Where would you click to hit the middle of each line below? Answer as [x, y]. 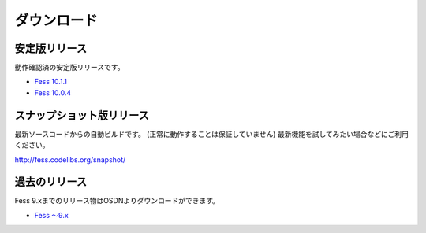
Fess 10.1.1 [50, 82]
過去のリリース [50, 182]
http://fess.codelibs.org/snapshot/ [70, 159]
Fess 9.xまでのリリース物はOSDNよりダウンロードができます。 [117, 201]
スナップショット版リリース [82, 115]
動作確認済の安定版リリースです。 [69, 68]
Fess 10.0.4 [52, 92]
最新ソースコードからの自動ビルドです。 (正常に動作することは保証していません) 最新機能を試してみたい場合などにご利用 [212, 134]
